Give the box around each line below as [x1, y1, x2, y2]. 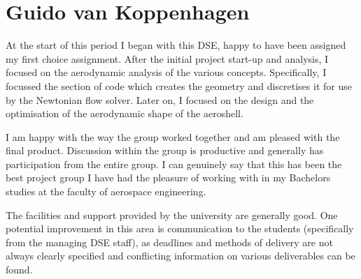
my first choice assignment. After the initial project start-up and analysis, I [6, 51, 329, 66]
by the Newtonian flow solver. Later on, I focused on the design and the [6, 92, 314, 107]
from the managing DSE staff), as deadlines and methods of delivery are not [6, 234, 333, 249]
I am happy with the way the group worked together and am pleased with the [6, 129, 340, 144]
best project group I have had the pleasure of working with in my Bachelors [6, 170, 331, 185]
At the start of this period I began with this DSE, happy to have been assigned [6, 38, 346, 52]
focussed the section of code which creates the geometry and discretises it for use [6, 78, 352, 93]
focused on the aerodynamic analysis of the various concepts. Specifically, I [6, 65, 327, 80]
